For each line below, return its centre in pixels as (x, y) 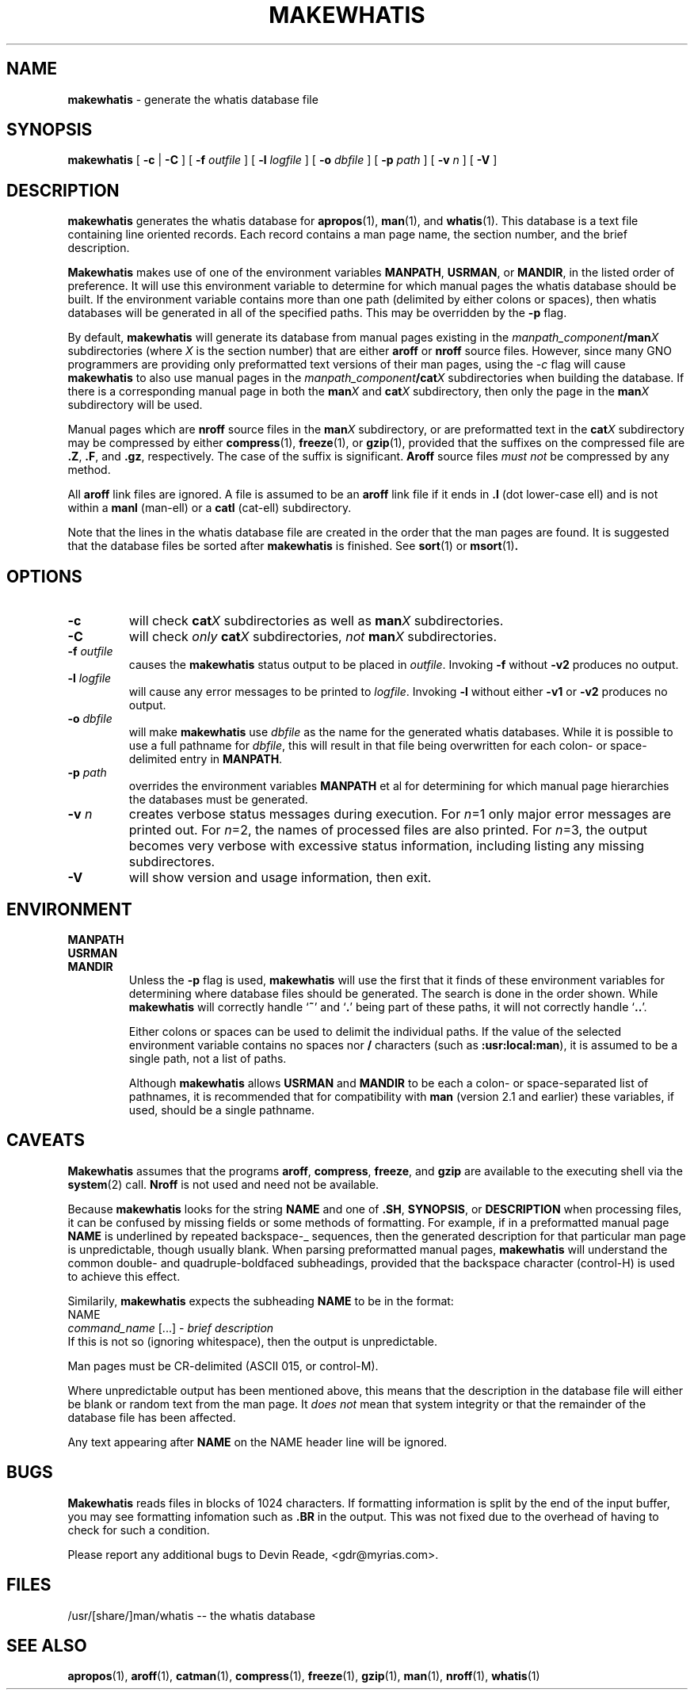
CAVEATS (46, 1140)
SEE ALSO (47, 1645)
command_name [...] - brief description (171, 1327)
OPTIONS (44, 576)
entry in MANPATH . (231, 759)
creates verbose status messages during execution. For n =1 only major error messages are (400, 814)
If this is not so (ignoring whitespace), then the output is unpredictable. (253, 1341)
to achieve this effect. (124, 1276)
